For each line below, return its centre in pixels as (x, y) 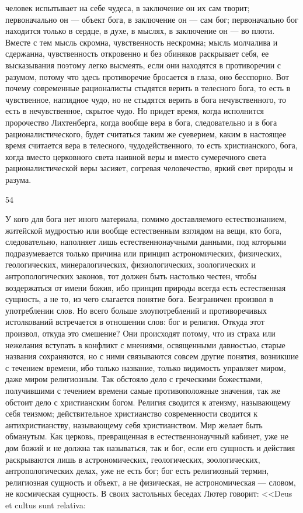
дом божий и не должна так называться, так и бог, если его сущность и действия (150, 447)
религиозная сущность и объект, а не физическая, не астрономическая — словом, (151, 482)
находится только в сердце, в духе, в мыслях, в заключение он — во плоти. (140, 31)
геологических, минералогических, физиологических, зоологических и (130, 264)
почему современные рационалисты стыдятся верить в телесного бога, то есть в (148, 88)
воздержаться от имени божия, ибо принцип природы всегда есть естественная (146, 287)
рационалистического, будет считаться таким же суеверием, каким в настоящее (146, 134)
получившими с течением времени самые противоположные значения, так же (143, 390)
